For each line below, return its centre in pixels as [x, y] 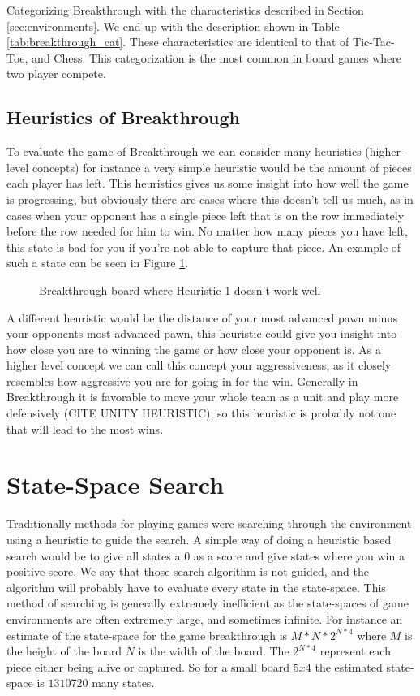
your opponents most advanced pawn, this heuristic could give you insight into [202, 333]
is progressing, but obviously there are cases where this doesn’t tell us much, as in [210, 199]
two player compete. [56, 73]
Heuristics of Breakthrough [123, 117]
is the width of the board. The [214, 651]
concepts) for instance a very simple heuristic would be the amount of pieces [222, 167]
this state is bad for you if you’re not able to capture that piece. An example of [204, 246]
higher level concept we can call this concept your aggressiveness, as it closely [199, 365]
